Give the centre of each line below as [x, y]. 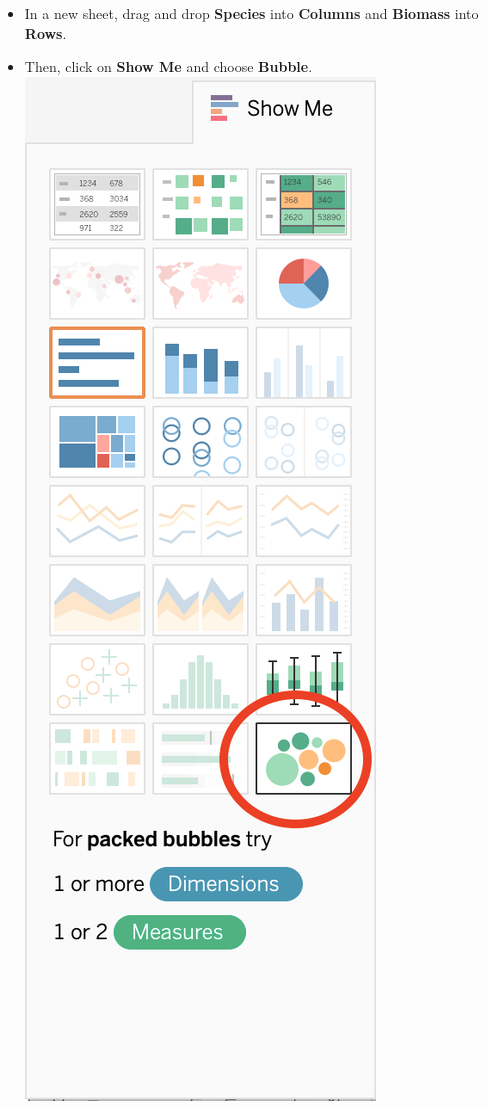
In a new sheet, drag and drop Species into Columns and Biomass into [251, 13]
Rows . [45, 32]
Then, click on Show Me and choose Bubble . [168, 66]
